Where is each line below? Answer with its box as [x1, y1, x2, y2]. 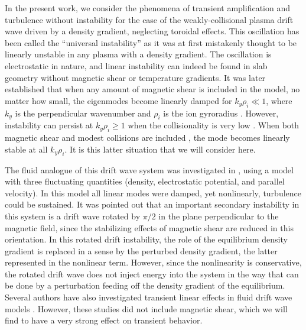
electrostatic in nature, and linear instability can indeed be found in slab [5, 59, 268, 72]
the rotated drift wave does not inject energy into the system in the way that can [5, 267, 299, 280]
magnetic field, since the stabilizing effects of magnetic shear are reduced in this [5, 221, 294, 234]
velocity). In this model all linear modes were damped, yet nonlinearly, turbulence [5, 186, 301, 199]
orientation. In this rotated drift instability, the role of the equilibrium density [5, 233, 288, 245]
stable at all [5, 143, 48, 155]
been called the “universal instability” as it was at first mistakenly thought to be [5, 36, 297, 48]
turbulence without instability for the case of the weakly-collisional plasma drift [5, 13, 294, 25]
